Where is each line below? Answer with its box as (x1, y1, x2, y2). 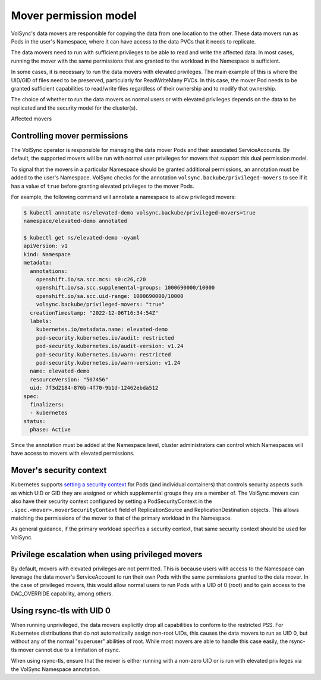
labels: (30, 318, 52, 324)
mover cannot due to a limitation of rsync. (18, 646, 121, 653)
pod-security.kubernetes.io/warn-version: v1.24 (36, 359, 181, 366)
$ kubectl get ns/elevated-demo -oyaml (23, 234, 140, 241)
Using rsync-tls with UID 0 (11, 606, 111, 616)
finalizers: (30, 401, 65, 408)
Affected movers (11, 115, 52, 122)
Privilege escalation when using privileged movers (11, 549, 203, 560)
